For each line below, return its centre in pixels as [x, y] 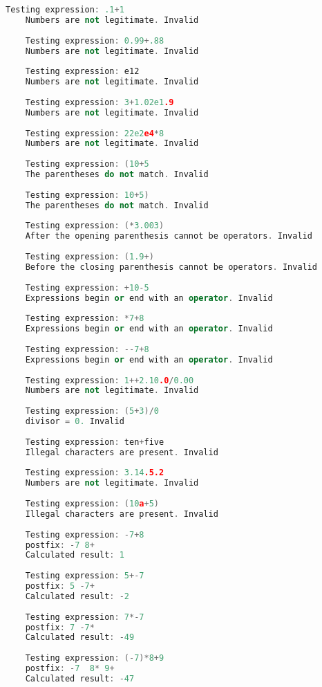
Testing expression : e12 [82, 72]
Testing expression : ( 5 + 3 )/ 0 [92, 411]
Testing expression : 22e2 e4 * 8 [95, 133]
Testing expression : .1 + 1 [65, 10]
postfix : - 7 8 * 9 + [70, 668]
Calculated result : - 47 [80, 678]
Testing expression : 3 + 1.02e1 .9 [100, 102]
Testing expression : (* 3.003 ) [95, 226]
